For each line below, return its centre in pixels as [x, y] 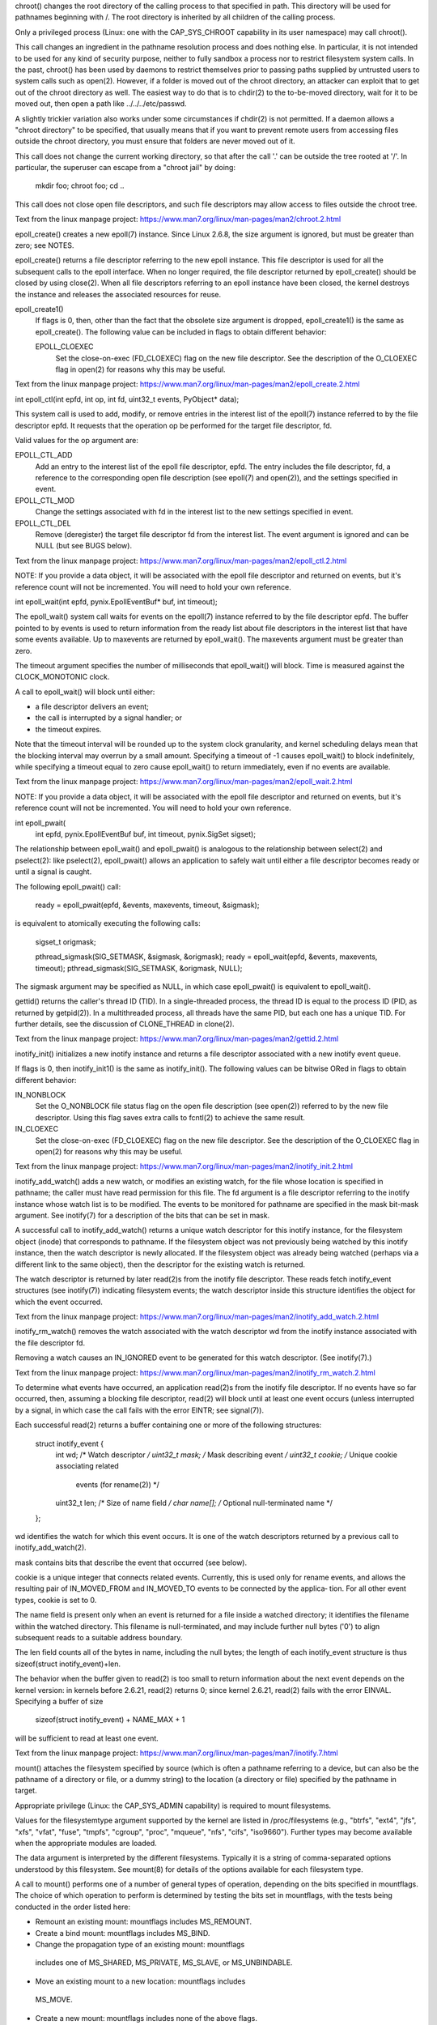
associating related [87, 1466]
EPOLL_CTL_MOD [45, 500]
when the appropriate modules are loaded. [86, 1843]
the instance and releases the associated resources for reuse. [118, 294]
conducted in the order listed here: [73, 1907]
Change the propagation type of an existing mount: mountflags [140, 1945]
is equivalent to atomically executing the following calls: [108, 923]
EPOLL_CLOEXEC [64, 347]
